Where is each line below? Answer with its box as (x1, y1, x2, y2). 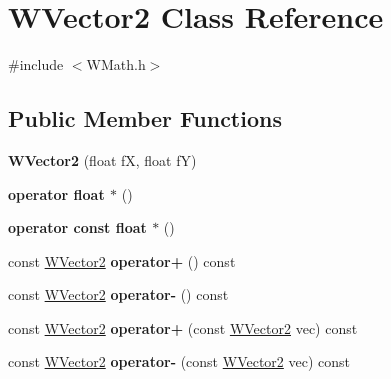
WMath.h (86, 54, 146, 75)
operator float (8, 183, 105, 204)
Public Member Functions (8, 103, 282, 134)
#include (8, 54, 64, 75)
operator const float (8, 217, 147, 238)
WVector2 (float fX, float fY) (8, 149, 197, 170)
